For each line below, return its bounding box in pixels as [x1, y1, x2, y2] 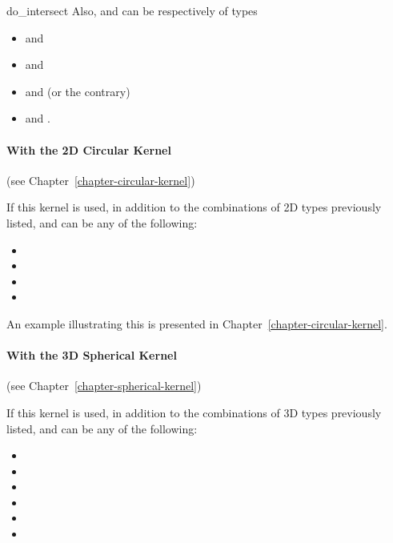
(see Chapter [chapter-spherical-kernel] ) [6, 377, 202, 394]
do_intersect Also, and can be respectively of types [6, 2, 258, 18]
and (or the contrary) [25, 82, 130, 99]
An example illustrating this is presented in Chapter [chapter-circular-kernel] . [6, 315, 387, 332]
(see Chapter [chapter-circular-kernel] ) [6, 171, 195, 188]
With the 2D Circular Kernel [6, 141, 171, 158]
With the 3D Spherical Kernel [6, 347, 177, 364]
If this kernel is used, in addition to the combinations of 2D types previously [6, 199, 382, 215]
